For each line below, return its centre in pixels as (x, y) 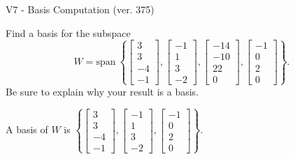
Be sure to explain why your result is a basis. (102, 91)
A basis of (27, 129)
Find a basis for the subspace (68, 32)
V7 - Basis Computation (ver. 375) (80, 9)
